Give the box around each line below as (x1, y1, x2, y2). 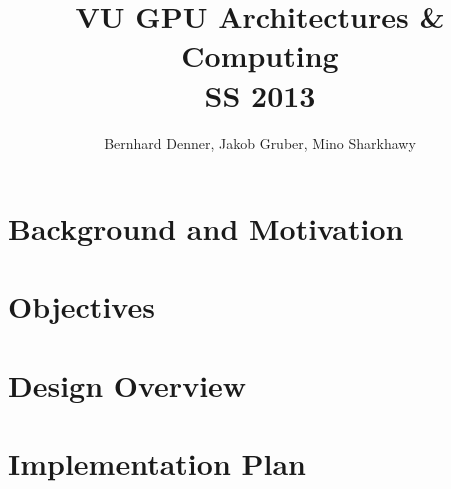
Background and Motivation (8, 208, 404, 249)
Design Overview (8, 364, 247, 405)
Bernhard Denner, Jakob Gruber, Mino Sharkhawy (104, 132, 416, 153)
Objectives (8, 286, 155, 327)
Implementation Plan (8, 443, 307, 484)
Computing (181, 35, 339, 76)
